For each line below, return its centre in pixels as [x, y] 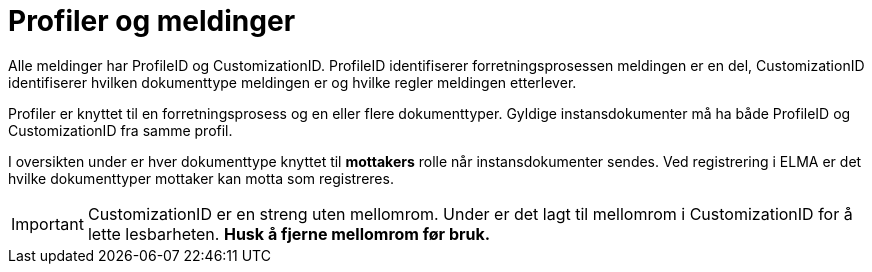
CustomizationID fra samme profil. [120, 130]
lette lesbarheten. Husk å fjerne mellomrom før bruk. [289, 233]
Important [47, 223]
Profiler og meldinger [152, 21]
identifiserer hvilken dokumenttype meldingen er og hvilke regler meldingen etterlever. [292, 82]
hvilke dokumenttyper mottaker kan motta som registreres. [201, 178]
